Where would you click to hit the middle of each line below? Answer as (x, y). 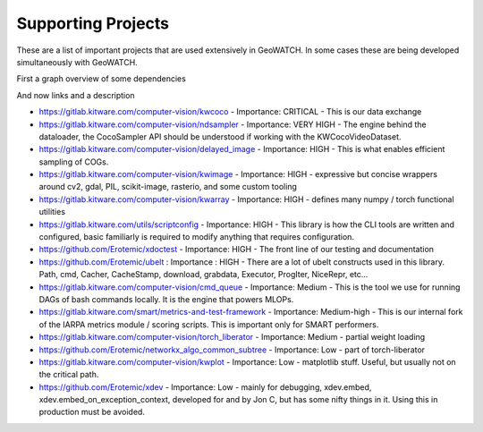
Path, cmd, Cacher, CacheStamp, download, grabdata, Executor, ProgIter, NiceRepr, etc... (203, 275)
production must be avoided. (92, 412)
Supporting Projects (93, 23)
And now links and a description (76, 95)
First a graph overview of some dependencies (102, 79)
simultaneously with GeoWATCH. (77, 62)
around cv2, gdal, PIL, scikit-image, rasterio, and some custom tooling (168, 187)
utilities (52, 212)
